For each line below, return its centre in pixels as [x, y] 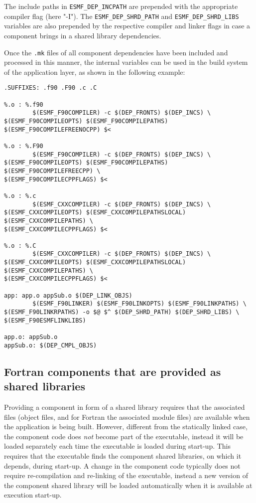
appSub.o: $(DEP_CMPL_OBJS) [51, 345]
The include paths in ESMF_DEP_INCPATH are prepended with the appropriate [121, 6]
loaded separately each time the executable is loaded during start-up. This [118, 446]
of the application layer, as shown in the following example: [95, 72]
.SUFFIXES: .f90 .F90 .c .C [51, 88]
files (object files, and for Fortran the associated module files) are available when [127, 417]
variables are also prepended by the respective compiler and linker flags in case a [127, 26]
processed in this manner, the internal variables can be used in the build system [126, 62]
